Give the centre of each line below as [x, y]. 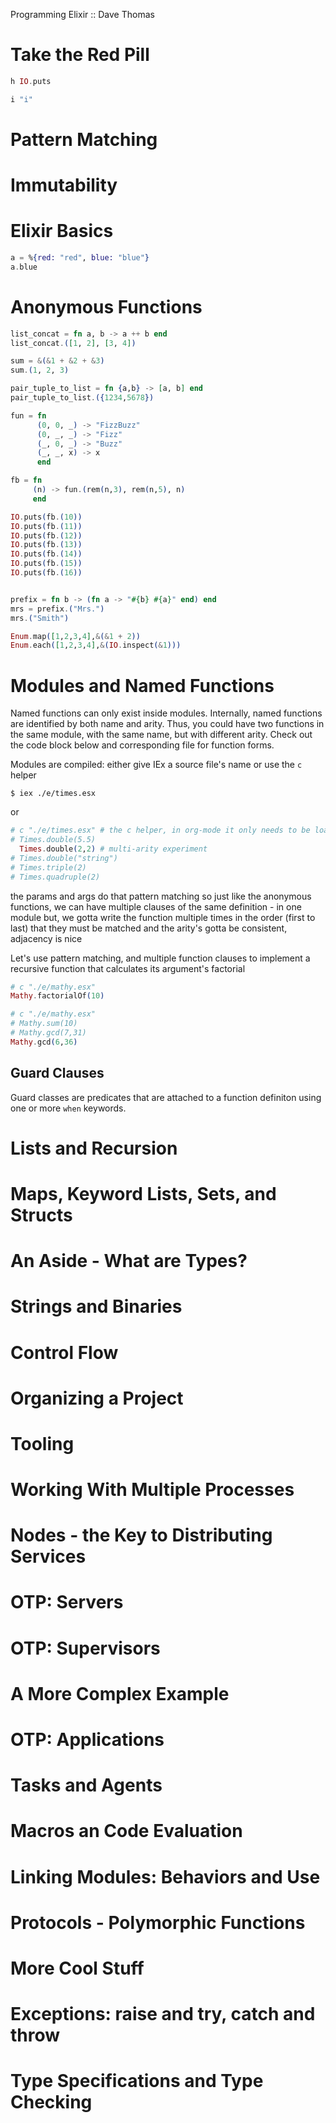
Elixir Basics [62, 231]
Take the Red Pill [80, 55]
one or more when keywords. [68, 1108]
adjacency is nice [46, 938]
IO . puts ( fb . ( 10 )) [46, 517]
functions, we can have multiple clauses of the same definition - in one [156, 906]
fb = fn [26, 480]
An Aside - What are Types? [129, 1261]
